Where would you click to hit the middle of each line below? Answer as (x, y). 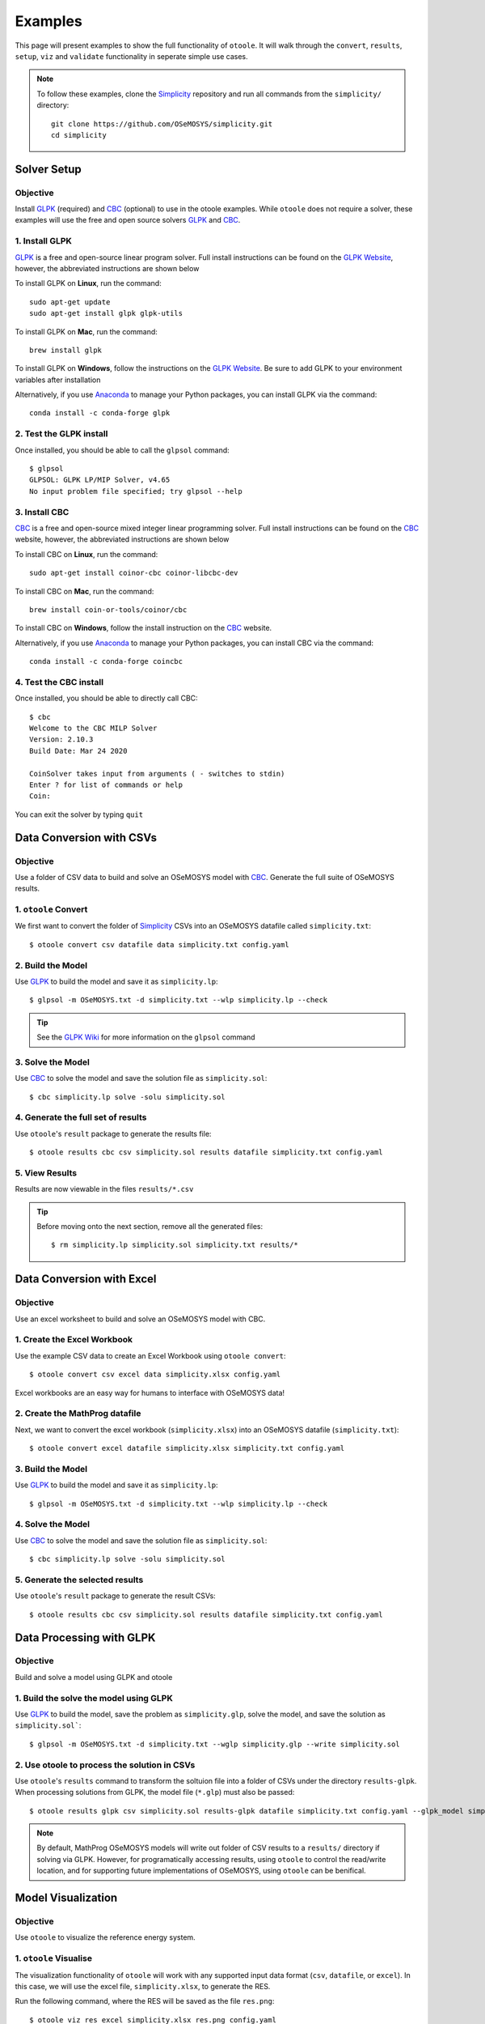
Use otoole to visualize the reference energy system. (105, 1937)
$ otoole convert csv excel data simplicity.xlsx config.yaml (155, 1375)
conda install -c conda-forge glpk (100, 413)
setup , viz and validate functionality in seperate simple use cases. (131, 56)
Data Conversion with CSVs (86, 838)
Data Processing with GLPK (85, 1637)
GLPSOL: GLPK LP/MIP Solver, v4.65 (100, 480)
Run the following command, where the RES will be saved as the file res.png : (145, 2001)
